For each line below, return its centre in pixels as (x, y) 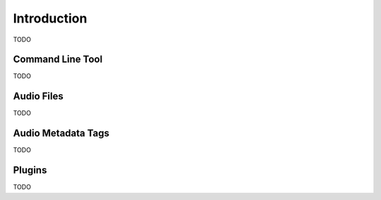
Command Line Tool (58, 60)
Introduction (50, 18)
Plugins (30, 170)
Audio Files (38, 96)
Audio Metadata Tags (61, 133)
